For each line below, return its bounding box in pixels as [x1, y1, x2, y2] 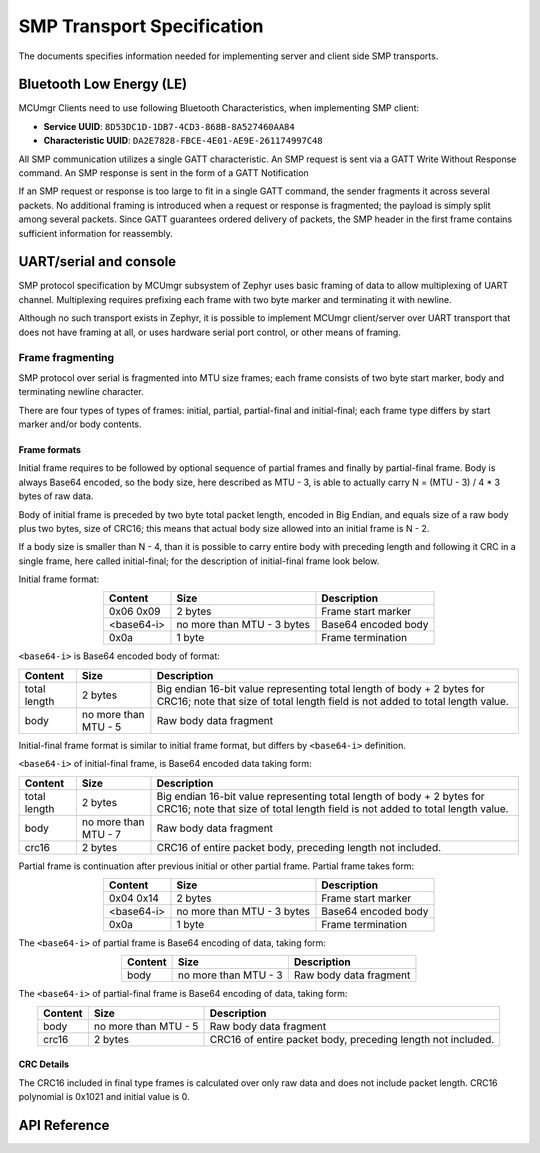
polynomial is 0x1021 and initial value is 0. [18, 1091, 190, 1103]
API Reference [18, 1117, 110, 1134]
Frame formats [18, 443, 82, 455]
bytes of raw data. [18, 490, 94, 502]
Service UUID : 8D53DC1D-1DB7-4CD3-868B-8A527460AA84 [43, 120, 295, 132]
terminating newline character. [18, 386, 144, 398]
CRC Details [18, 1058, 70, 1070]
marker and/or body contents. [18, 418, 142, 430]
